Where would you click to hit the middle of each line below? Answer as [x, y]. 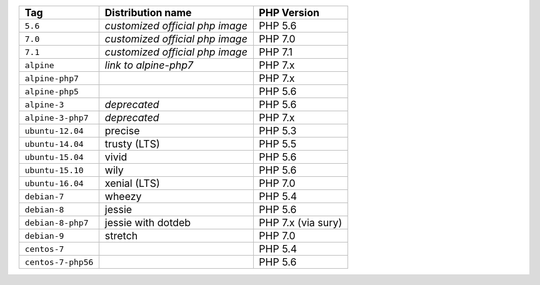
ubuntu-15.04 [54, 156]
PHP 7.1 [275, 52]
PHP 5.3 [277, 130]
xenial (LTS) [132, 183]
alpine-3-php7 [56, 117]
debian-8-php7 [56, 222]
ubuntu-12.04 [54, 130]
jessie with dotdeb [148, 222]
